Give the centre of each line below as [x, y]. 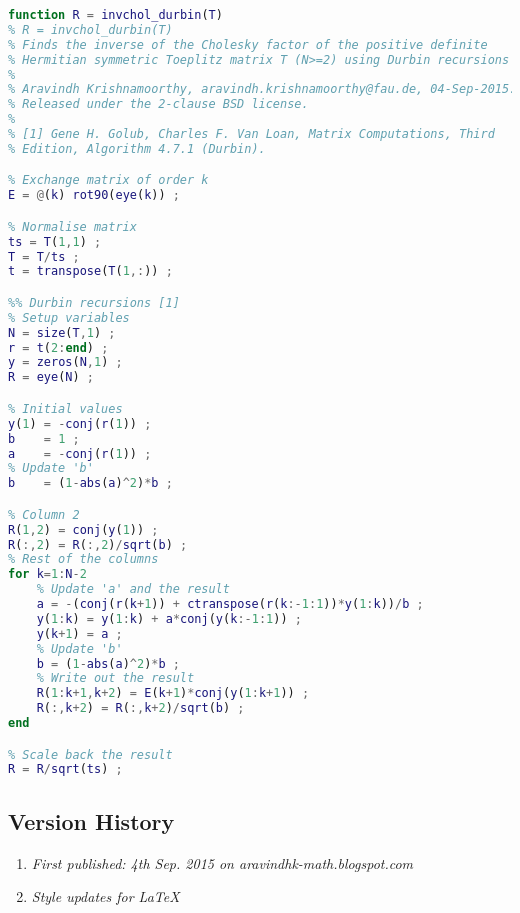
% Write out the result [115, 678]
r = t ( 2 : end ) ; [58, 347]
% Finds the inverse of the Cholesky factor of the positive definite [248, 44]
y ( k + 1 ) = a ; [79, 633]
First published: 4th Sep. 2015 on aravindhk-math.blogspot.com [222, 862]
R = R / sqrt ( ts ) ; [65, 769]
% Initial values [65, 408]
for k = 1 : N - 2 [47, 574]
